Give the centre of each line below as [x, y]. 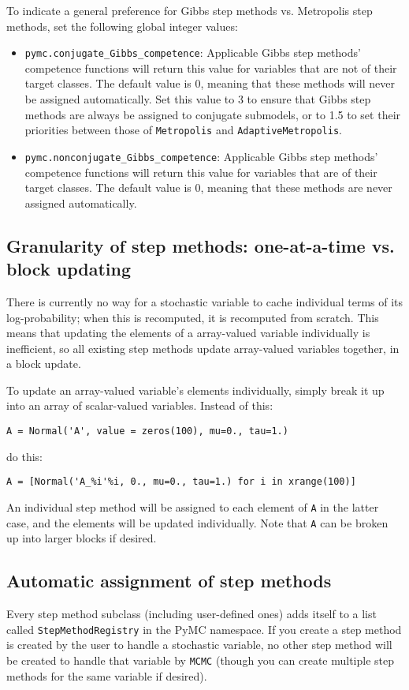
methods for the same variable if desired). [107, 675]
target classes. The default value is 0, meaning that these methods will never [210, 83]
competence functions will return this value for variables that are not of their [211, 67]
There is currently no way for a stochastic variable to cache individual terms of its [205, 301]
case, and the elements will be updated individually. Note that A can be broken [197, 522]
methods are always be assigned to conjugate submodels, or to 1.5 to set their [213, 114]
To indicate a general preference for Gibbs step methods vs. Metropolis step [190, 10]
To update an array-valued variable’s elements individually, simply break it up [195, 390]
